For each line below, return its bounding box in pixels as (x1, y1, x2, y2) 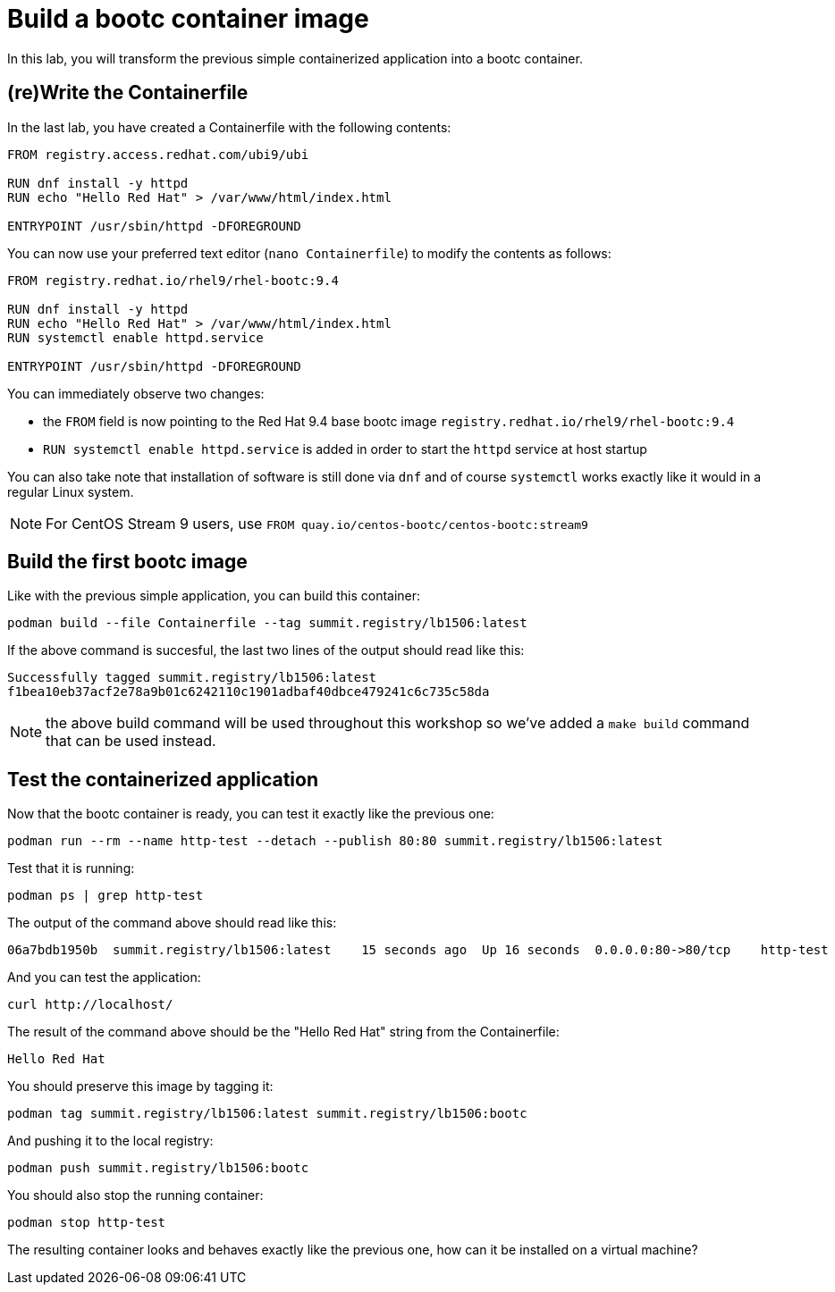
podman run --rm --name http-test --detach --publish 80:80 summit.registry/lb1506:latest (7, 834, 663, 849)
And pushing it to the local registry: (7, 1133, 214, 1149)
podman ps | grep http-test (7, 888, 204, 903)
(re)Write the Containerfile (7, 81, 249, 105)
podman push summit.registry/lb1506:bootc (7, 1161, 309, 1176)
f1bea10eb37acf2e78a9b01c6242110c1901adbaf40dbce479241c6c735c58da (7, 684, 490, 700)
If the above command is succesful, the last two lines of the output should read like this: (7, 642, 525, 659)
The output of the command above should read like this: (7, 915, 337, 931)
